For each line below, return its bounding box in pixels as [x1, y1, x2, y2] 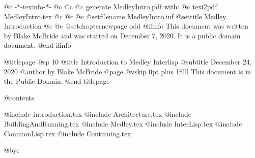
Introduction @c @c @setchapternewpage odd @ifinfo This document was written [4, 21, 248, 31]
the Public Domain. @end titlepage [4, 76, 110, 86]
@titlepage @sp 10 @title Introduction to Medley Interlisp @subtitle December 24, [4, 56, 252, 66]
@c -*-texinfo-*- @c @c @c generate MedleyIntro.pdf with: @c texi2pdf [4, 1, 217, 11]
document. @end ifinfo [4, 40, 71, 50]
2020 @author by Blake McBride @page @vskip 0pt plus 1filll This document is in [4, 66, 251, 76]
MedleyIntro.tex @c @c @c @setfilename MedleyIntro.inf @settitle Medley [4, 11, 227, 21]
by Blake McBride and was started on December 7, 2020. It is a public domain [4, 30, 241, 40]
